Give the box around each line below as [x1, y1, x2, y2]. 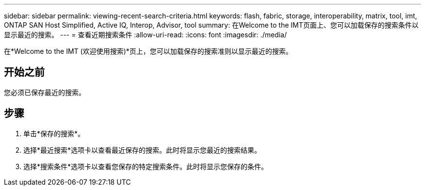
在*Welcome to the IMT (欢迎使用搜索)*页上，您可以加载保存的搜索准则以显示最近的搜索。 [4, 47, 293, 55]
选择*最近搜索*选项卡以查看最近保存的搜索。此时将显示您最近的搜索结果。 [23, 145, 262, 154]
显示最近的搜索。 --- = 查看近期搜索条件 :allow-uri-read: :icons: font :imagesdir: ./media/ [4, 31, 287, 39]
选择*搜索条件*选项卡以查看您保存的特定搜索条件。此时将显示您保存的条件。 [23, 162, 268, 171]
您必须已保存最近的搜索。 [4, 88, 85, 96]
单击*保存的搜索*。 [23, 129, 85, 138]
